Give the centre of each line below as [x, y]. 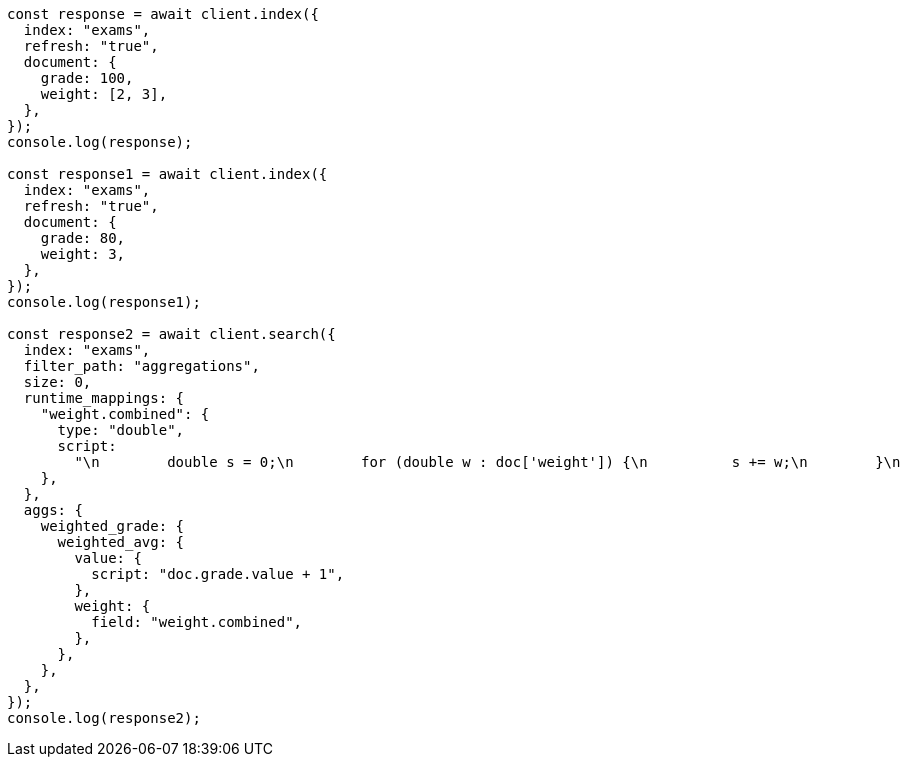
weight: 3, [83, 254]
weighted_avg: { [121, 542]
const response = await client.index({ [163, 14]
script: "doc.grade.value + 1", [218, 574]
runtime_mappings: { [104, 398]
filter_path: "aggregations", [141, 366]
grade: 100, [87, 78]
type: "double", [121, 430]
